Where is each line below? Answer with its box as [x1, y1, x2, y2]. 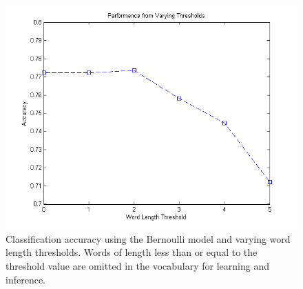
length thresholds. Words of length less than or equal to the [6, 245, 258, 259]
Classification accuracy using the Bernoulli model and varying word [6, 231, 291, 246]
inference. [6, 272, 45, 286]
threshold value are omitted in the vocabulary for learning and [6, 258, 269, 272]
